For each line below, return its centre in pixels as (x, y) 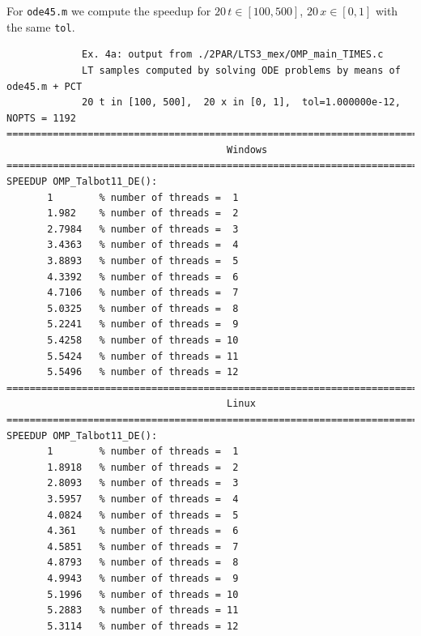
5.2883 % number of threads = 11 (143, 610)
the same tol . (41, 26)
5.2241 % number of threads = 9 (143, 324)
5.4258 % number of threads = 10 (143, 340)
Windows (247, 149)
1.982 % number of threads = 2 (143, 213)
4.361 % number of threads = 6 (143, 531)
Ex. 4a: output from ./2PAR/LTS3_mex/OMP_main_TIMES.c (233, 55)
